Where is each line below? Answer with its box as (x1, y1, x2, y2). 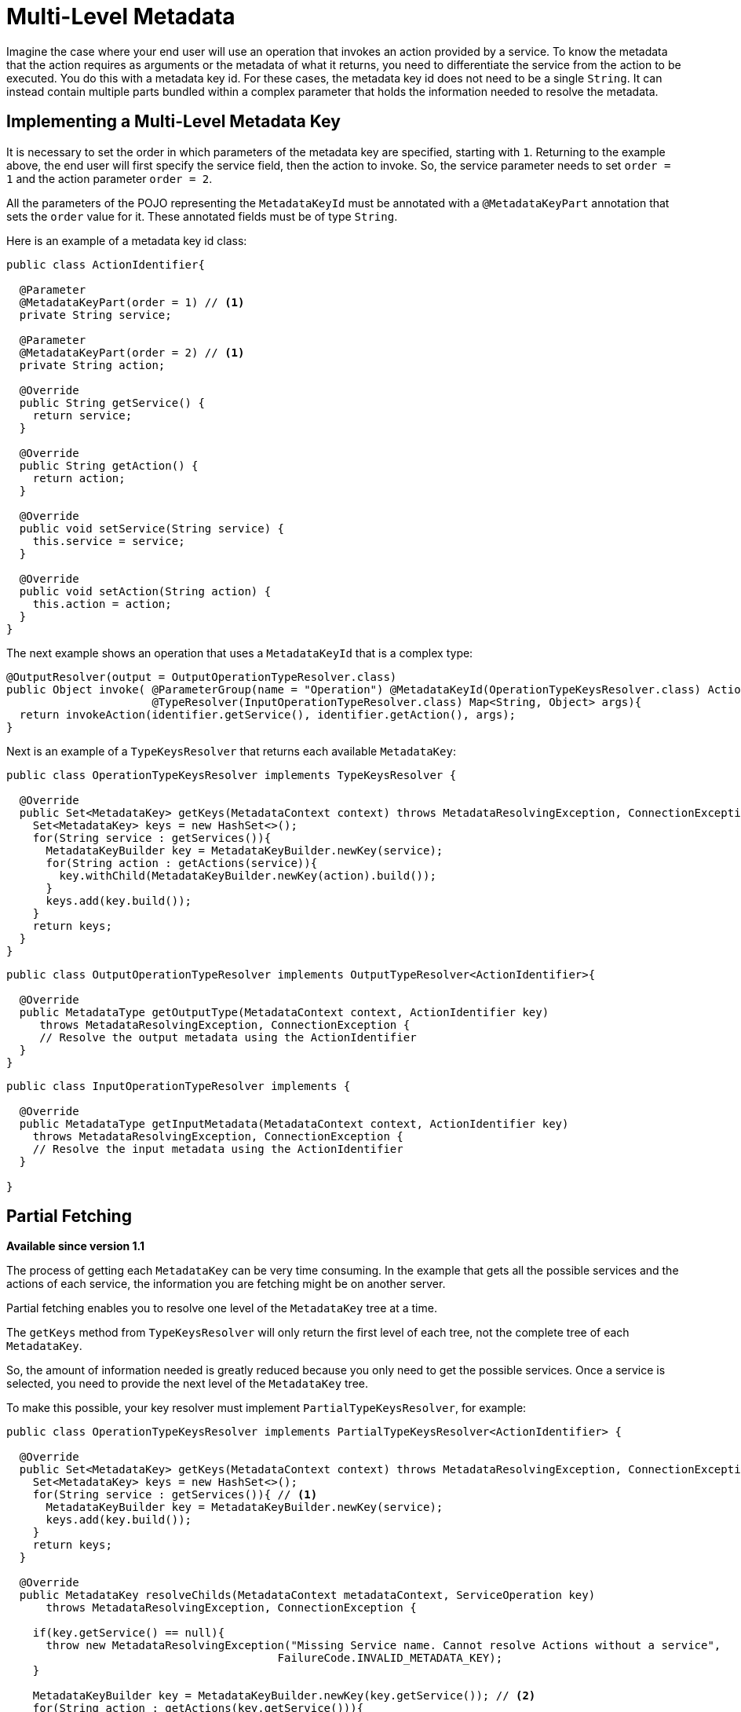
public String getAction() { (19, 459, 199, 472)
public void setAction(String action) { (19, 584, 272, 598)
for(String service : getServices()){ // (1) (32, 1488, 318, 1502)
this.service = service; (32, 534, 185, 547)
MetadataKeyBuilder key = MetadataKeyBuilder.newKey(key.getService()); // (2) (32, 1689, 536, 1703)
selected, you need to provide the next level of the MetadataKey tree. (6, 1377, 368, 1391)
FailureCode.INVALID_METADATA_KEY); (277, 1652, 503, 1665)
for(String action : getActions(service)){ (46, 856, 318, 869)
